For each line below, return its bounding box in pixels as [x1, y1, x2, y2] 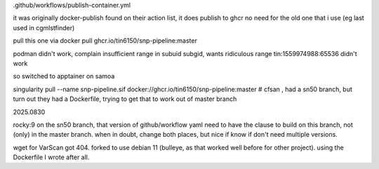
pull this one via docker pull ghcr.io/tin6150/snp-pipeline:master [13, 36, 198, 45]
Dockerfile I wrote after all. [13, 153, 90, 161]
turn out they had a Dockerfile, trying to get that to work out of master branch [13, 95, 237, 103]
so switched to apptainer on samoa [13, 72, 115, 81]
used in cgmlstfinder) [13, 23, 75, 32]
